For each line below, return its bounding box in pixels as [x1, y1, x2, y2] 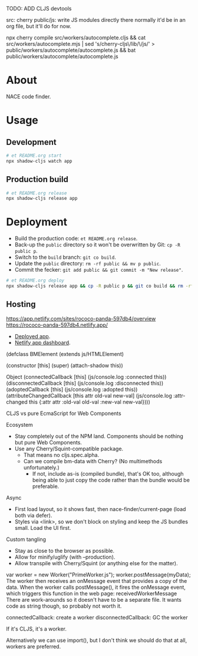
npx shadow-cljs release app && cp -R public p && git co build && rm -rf [6, 283, 194, 289]
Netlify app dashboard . [14, 339, 71, 346]
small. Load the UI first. [14, 524, 71, 531]
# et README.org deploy [6, 278, 65, 284]
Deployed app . [14, 332, 51, 339]
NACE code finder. [6, 93, 51, 100]
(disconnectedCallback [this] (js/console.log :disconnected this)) [6, 380, 164, 387]
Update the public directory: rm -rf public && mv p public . [14, 260, 161, 267]
